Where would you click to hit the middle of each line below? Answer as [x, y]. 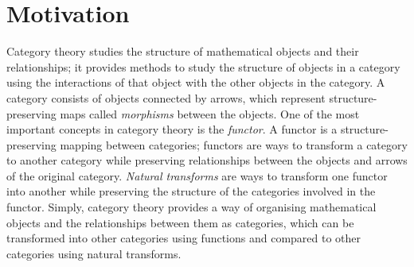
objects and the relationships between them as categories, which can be [180, 222]
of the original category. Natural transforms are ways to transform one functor [197, 175]
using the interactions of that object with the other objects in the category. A [196, 82]
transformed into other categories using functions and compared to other [184, 238]
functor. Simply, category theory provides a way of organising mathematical [191, 207]
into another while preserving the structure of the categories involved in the [191, 191]
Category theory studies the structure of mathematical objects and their [183, 51]
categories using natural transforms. [94, 253]
